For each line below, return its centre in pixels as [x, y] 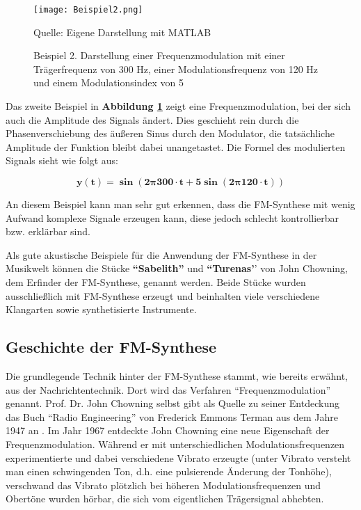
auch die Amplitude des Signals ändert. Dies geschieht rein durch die [152, 119]
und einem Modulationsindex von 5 [109, 82]
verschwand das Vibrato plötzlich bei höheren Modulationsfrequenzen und [163, 485]
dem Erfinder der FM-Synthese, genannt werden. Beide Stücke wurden [156, 281]
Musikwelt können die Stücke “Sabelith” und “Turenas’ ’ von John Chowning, [177, 268]
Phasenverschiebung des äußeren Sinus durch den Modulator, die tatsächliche [170, 133]
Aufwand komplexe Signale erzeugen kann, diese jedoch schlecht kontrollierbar [173, 217]
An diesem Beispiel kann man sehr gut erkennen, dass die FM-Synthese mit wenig [180, 204]
